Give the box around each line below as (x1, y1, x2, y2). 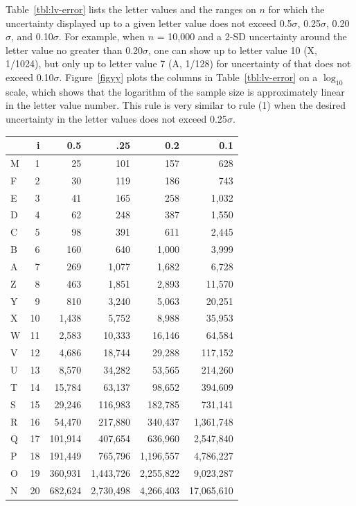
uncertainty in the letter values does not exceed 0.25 (6, 111, 227, 125)
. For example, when (58, 29, 145, 44)
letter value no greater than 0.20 (6, 42, 143, 57)
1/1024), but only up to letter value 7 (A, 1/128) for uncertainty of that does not (6, 56, 351, 71)
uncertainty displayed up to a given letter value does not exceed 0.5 (6, 15, 292, 30)
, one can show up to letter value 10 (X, (148, 42, 317, 57)
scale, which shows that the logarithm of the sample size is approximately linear (6, 84, 345, 98)
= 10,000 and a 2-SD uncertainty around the (157, 29, 347, 44)
